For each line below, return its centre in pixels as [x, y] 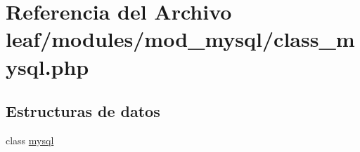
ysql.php [47, 66]
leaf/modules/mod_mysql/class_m [180, 39]
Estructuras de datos [83, 111]
